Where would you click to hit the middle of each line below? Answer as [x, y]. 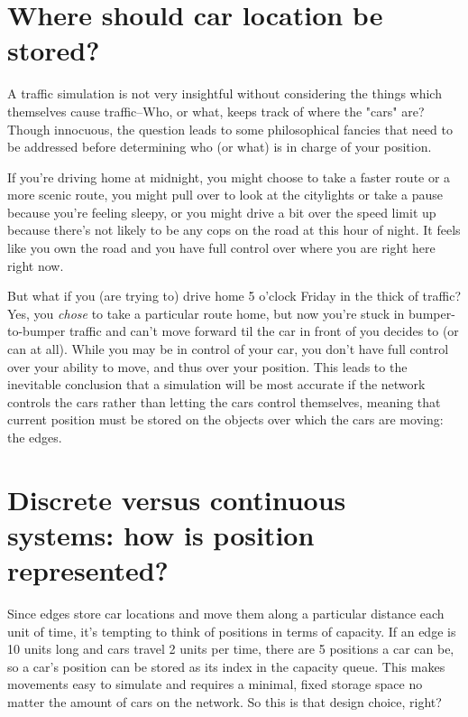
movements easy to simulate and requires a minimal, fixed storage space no [215, 684]
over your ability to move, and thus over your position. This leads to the [207, 366]
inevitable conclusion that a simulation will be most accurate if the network [216, 384]
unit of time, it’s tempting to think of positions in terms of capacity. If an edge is [232, 631]
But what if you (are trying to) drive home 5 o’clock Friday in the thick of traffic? [234, 296]
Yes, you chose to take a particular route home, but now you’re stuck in [206, 313]
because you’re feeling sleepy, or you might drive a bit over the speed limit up [222, 212]
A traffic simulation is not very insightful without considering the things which [225, 93]
